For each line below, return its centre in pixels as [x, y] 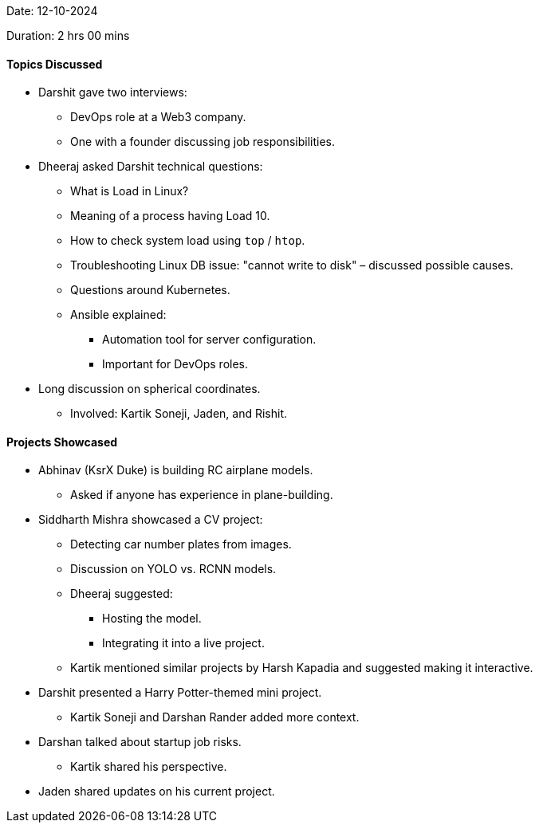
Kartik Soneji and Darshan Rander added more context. [215, 717]
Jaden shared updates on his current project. [157, 792]
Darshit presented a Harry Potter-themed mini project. [180, 693]
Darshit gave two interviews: [113, 92]
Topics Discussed [55, 64]
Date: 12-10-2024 [52, 11]
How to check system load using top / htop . [188, 241]
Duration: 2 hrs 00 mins [68, 35]
